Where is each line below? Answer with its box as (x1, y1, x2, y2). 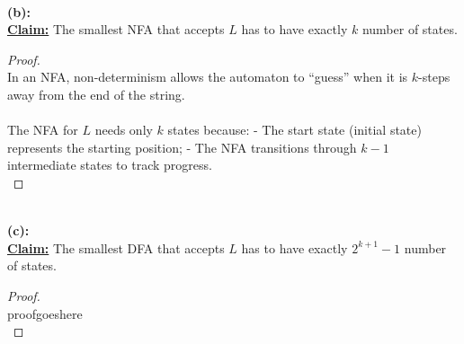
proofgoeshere (7, 304, 83, 322)
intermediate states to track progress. (7, 155, 212, 174)
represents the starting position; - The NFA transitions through (7, 137, 357, 156)
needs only (94, 120, 153, 139)
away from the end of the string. (7, 84, 185, 103)
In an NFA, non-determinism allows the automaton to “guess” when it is (7, 67, 408, 86)
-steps (418, 67, 451, 86)
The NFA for (7, 120, 78, 139)
